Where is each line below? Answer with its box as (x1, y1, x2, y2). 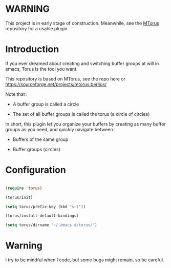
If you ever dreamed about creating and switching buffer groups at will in (5, 60, 159, 67)
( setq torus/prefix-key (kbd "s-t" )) (5, 204, 86, 209)
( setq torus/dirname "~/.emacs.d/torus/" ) (5, 222, 97, 228)
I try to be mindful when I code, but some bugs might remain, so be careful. (5, 257, 164, 263)
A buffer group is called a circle (12, 101, 79, 107)
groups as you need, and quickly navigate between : (5, 126, 116, 132)
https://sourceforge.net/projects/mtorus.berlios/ (5, 81, 107, 87)
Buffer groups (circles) (12, 146, 60, 152)
